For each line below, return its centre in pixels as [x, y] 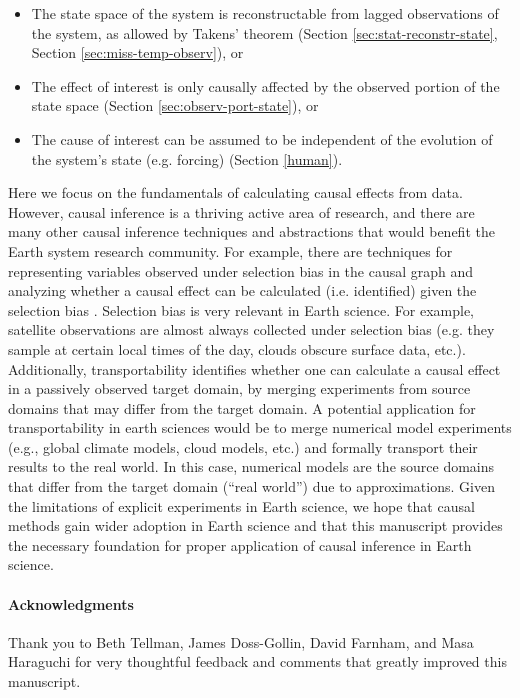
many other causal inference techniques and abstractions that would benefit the [251, 231]
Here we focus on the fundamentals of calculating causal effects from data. [235, 192]
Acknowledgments [71, 603]
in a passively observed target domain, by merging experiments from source [239, 388]
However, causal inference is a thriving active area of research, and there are [241, 211]
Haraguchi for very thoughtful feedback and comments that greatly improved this [257, 661]
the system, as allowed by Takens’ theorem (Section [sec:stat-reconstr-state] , [264, 32]
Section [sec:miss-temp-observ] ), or [137, 52]
